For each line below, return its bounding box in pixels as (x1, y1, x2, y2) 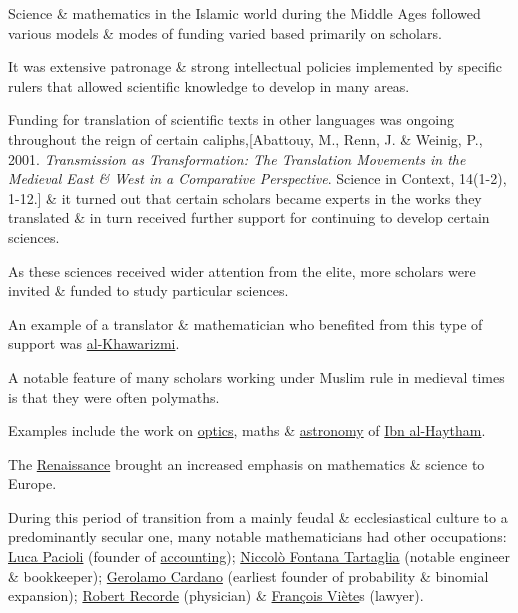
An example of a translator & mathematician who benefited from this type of (8, 313, 483, 334)
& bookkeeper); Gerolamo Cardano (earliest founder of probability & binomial (8, 565, 489, 586)
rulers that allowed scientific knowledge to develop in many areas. (8, 75, 410, 96)
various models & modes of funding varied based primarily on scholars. (8, 22, 442, 43)
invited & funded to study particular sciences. (8, 280, 289, 301)
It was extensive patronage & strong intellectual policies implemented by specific (8, 56, 502, 77)
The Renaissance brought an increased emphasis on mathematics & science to (8, 453, 485, 474)
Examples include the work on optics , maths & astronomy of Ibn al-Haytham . (8, 420, 486, 441)
